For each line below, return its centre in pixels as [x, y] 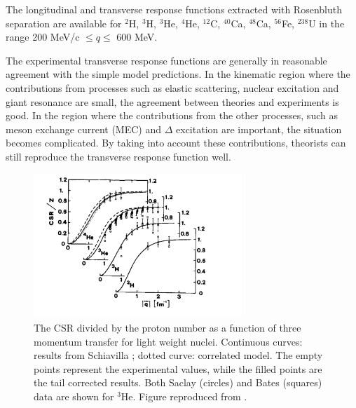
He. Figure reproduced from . [184, 396]
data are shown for [74, 396]
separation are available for [64, 23]
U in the [327, 23]
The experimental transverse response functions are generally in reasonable [166, 60]
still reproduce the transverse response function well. [118, 156]
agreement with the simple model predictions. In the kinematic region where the [178, 74]
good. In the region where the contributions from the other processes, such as [172, 115]
